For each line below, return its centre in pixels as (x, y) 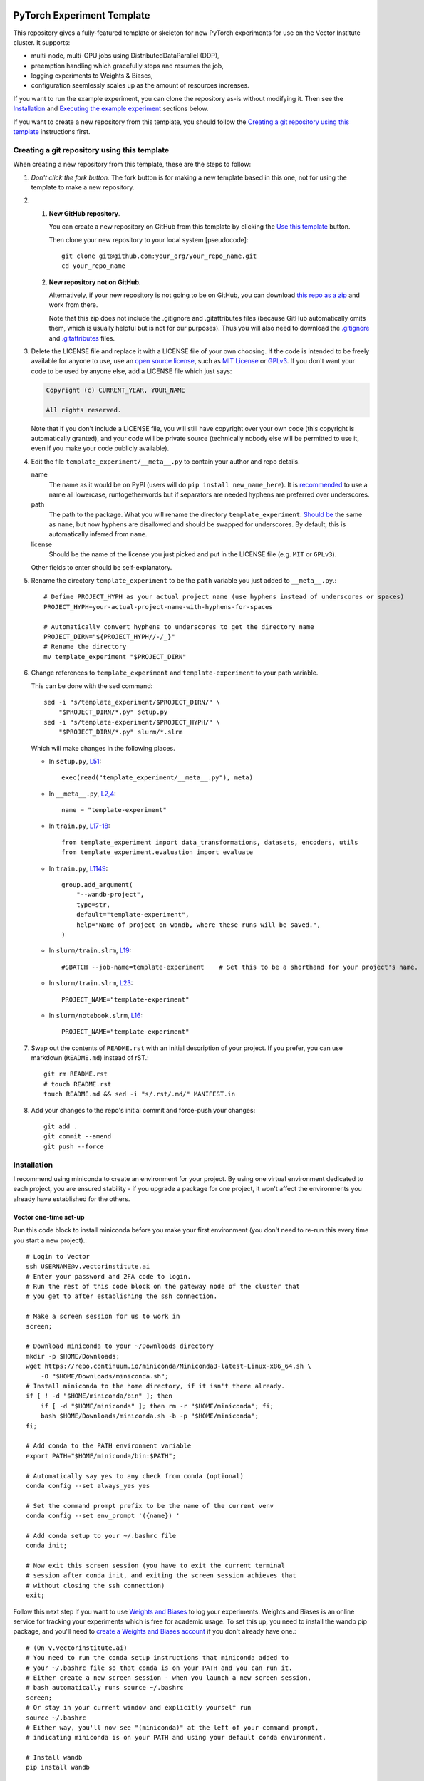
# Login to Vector (58, 1256)
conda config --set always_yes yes (88, 1486)
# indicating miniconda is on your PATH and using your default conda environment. (176, 1738)
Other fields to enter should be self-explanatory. (102, 567)
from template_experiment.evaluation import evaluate (157, 852)
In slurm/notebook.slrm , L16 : (95, 1015)
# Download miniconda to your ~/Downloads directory (120, 1346)
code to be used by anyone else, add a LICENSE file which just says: (131, 371)
